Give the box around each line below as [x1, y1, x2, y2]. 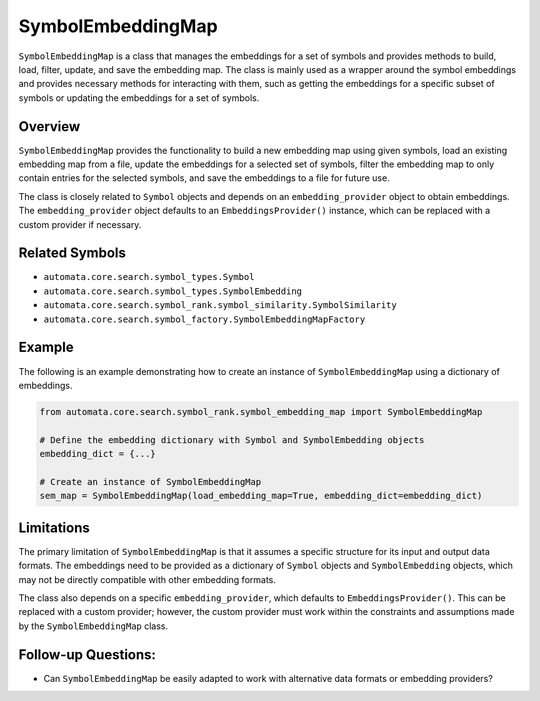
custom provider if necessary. [18, 218, 142, 230]
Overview [18, 118, 81, 135]
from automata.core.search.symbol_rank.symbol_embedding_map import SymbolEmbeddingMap [39, 406, 483, 417]
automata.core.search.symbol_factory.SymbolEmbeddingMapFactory [43, 313, 366, 325]
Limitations [18, 519, 90, 536]
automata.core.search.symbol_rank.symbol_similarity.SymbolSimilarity [43, 300, 397, 311]
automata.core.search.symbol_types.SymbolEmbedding [43, 285, 303, 297]
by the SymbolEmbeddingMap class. [18, 620, 169, 632]
